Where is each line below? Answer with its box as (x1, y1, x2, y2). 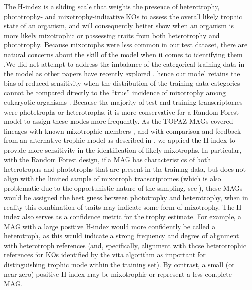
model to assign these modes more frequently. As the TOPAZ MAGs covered (4, 116, 233, 126)
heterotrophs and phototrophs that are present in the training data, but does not (4, 164, 246, 174)
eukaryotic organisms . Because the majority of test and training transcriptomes (4, 97, 243, 107)
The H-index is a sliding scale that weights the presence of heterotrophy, (4, 1, 220, 11)
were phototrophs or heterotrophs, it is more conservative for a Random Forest (4, 106, 239, 116)
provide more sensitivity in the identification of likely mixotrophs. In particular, (4, 144, 242, 155)
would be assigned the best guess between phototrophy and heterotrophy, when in (4, 192, 248, 202)
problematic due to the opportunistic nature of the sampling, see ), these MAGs (4, 183, 243, 193)
